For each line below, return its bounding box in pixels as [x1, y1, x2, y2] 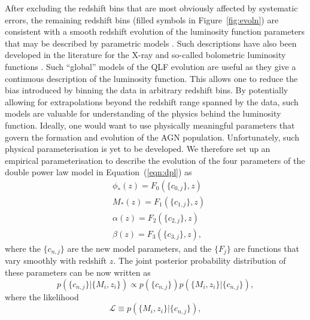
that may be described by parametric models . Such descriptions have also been [5, 36, 297, 49]
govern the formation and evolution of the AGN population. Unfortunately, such [5, 130, 299, 143]
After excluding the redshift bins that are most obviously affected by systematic [5, 2, 298, 14]
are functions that [233, 242, 299, 255]
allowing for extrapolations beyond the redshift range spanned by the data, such [5, 95, 299, 108]
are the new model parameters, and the [67, 242, 212, 255]
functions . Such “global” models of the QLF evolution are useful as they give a [5, 60, 296, 72]
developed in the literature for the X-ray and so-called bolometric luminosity [5, 48, 286, 61]
